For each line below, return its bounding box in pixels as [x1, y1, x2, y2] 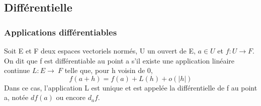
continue [4, 65, 30, 75]
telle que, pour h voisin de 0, [64, 65, 153, 75]
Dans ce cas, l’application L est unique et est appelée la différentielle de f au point [4, 82, 257, 92]
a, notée [4, 92, 29, 102]
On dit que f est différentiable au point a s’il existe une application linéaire [4, 55, 235, 65]
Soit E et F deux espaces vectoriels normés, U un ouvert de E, [4, 45, 196, 55]
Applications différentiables [4, 25, 117, 38]
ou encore [56, 92, 85, 102]
